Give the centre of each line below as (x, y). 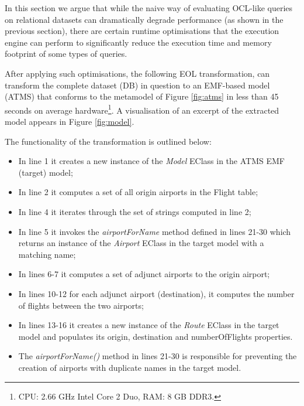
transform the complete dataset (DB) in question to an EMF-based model (137, 85)
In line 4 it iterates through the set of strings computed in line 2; (135, 211)
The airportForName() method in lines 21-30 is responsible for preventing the (158, 356)
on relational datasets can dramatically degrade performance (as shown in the (144, 19)
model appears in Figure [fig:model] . (70, 121)
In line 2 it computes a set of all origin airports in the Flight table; (138, 192)
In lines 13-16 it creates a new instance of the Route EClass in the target (149, 325)
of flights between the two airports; (81, 305)
